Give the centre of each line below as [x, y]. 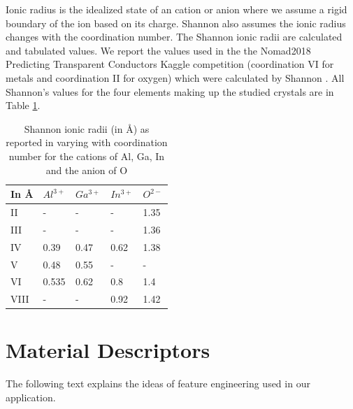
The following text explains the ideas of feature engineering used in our [158, 383]
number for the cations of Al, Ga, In [87, 156]
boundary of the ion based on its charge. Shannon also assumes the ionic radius [176, 23]
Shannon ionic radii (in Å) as [87, 128]
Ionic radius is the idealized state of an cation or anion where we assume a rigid [176, 9]
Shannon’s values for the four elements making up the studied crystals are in [170, 91]
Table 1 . [23, 105]
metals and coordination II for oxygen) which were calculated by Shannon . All [175, 77]
